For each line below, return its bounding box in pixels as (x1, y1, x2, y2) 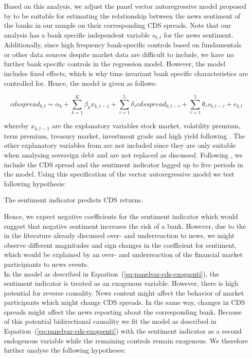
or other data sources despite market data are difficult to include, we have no (4, 49, 234, 59)
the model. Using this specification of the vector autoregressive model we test (4, 169, 234, 179)
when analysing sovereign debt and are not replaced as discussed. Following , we (4, 149, 243, 159)
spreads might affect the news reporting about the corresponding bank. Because (4, 306, 242, 317)
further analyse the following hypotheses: (4, 345, 126, 355)
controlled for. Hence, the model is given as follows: (4, 78, 157, 88)
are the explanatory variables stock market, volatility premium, (52, 120, 241, 131)
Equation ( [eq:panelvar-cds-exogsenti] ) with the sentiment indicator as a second (4, 326, 242, 336)
